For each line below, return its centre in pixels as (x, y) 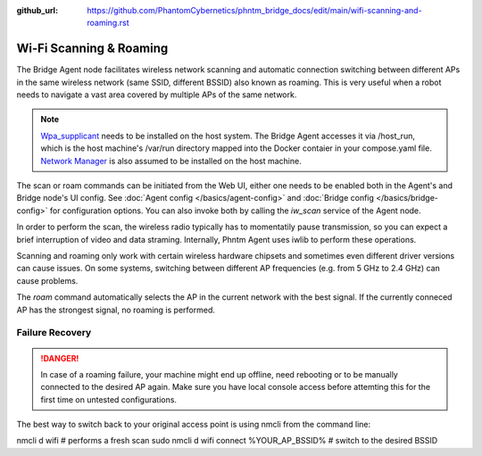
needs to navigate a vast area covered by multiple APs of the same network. (157, 95)
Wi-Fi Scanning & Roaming (92, 49)
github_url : (37, 10)
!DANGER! (60, 358)
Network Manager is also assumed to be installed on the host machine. (171, 161)
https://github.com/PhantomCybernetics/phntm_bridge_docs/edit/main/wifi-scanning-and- (255, 10)
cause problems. (47, 280)
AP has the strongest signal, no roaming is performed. (116, 310)
